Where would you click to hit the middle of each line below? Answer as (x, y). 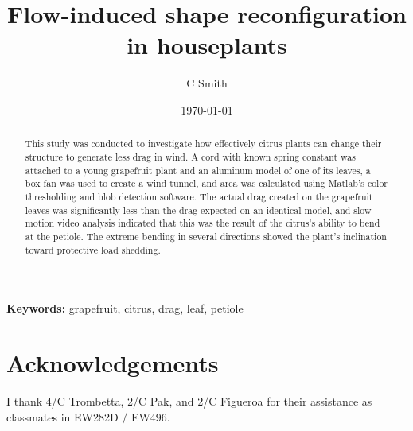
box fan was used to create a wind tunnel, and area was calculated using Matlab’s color (206, 183)
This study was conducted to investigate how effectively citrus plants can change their (203, 144)
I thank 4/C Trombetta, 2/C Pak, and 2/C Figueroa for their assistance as (189, 400)
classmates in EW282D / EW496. (88, 416)
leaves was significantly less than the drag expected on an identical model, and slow (198, 210)
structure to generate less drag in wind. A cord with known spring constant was (190, 156)
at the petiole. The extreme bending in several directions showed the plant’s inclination (206, 236)
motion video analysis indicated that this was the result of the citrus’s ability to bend (203, 223)
